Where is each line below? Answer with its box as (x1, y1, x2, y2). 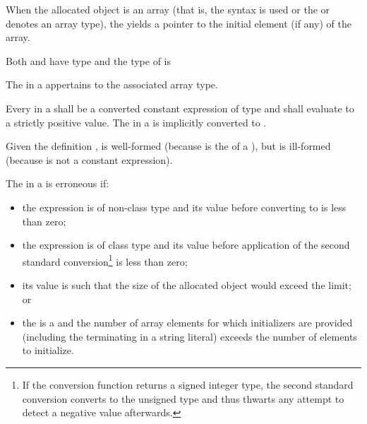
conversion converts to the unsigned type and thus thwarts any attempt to (22, 391, 344, 406)
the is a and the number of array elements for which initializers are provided (22, 315, 353, 330)
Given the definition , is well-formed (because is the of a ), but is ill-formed (6, 139, 331, 153)
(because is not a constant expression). (6, 152, 173, 167)
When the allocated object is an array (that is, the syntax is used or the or (6, 2, 330, 16)
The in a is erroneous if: (6, 176, 109, 191)
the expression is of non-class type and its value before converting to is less (22, 199, 347, 214)
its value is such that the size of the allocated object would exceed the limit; (22, 277, 351, 292)
